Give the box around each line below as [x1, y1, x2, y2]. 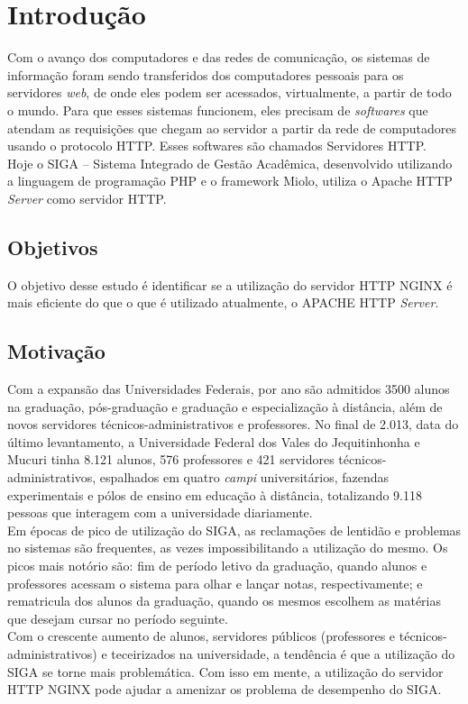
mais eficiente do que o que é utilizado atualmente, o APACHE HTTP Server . [7, 293, 439, 312]
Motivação [7, 337, 106, 365]
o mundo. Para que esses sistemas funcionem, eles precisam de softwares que [7, 100, 428, 119]
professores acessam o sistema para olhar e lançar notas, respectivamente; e [7, 573, 423, 592]
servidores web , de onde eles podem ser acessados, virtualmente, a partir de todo [7, 83, 452, 102]
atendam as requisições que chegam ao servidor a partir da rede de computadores [7, 118, 457, 137]
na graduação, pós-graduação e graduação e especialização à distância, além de [7, 397, 443, 416]
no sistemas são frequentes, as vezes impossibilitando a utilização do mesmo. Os [7, 538, 448, 557]
